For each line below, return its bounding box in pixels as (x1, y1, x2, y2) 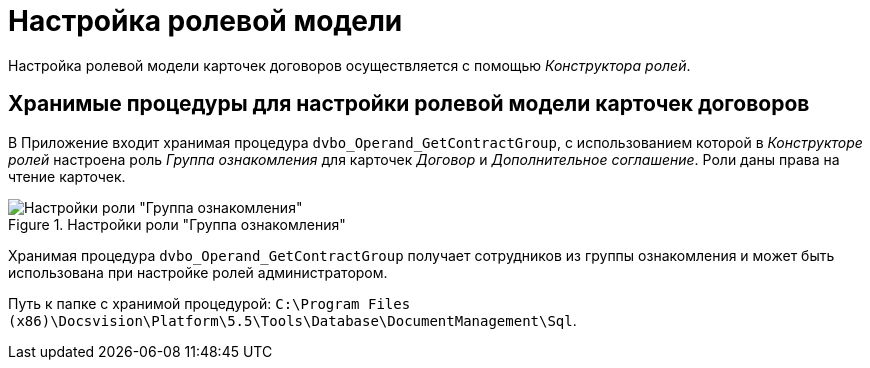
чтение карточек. (8, 167, 126, 185)
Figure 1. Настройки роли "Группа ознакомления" (8, 215, 346, 233)
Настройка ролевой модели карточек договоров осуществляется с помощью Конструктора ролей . (8, 56, 691, 74)
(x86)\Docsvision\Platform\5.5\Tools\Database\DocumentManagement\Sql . (8, 311, 577, 329)
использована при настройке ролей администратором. (8, 263, 388, 281)
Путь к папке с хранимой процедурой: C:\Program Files (8, 294, 411, 312)
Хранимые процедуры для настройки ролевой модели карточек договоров (8, 91, 810, 117)
